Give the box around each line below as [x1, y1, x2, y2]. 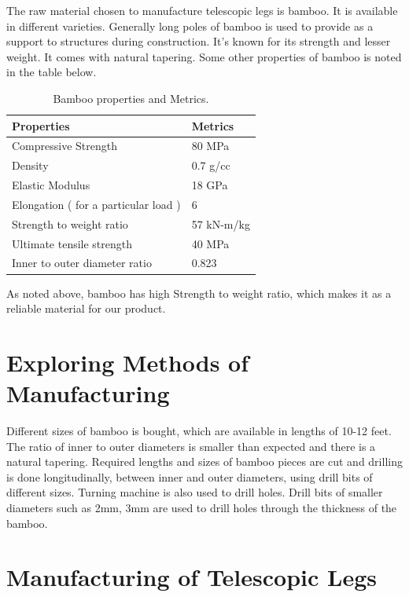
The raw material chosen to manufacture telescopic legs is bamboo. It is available [6, 2, 398, 18]
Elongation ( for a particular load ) [12, 196, 181, 212]
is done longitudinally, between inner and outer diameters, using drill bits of [6, 468, 373, 485]
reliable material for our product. [6, 300, 166, 317]
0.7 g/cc [191, 157, 230, 174]
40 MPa [191, 235, 230, 251]
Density [12, 157, 49, 174]
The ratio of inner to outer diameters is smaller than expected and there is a [6, 438, 376, 454]
